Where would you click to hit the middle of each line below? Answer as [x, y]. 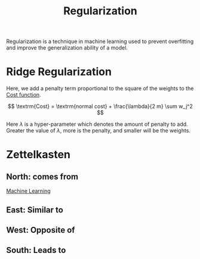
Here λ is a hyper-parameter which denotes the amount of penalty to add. [97, 124]
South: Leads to [36, 250]
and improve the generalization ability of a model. [67, 48]
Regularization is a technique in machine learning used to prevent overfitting [100, 41]
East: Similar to [35, 210]
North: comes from [42, 176]
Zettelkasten [38, 155]
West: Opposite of [41, 230]
